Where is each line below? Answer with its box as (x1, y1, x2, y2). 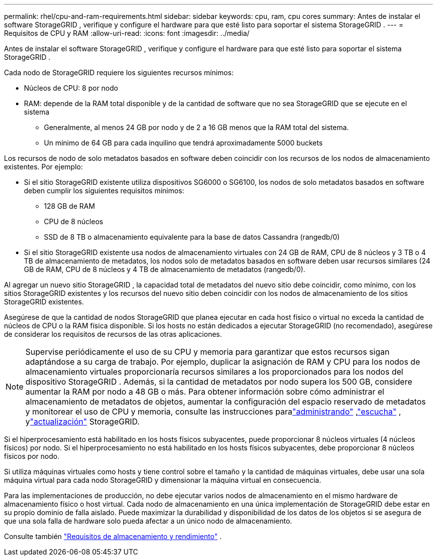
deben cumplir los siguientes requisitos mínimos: (24, 186, 185, 195)
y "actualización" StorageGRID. (25, 417, 140, 426)
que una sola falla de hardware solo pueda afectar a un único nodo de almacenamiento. (4, 517, 292, 525)
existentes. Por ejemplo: (4, 162, 83, 171)
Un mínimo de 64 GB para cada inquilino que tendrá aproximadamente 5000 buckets (44, 139, 323, 147)
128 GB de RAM (44, 202, 95, 210)
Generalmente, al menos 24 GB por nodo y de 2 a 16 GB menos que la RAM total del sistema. (44, 123, 349, 132)
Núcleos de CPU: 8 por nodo (24, 84, 118, 92)
